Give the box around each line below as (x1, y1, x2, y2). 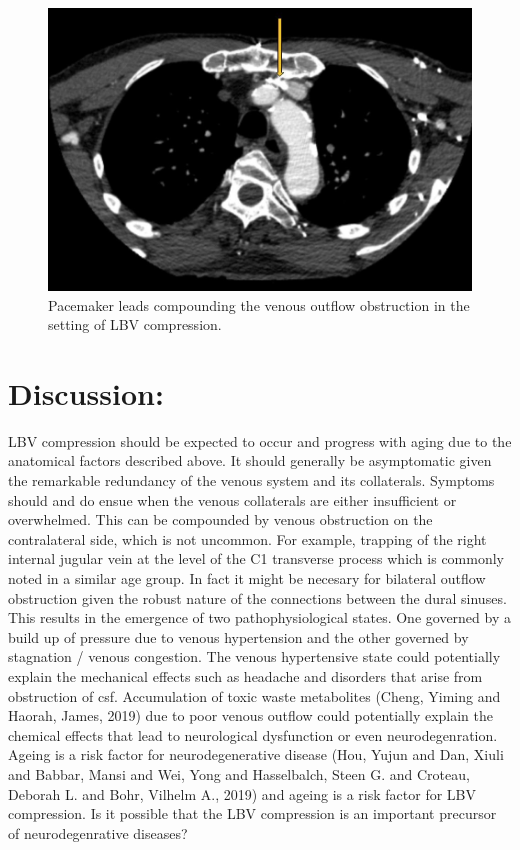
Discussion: (8, 372, 164, 413)
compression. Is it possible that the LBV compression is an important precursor (8, 803, 497, 824)
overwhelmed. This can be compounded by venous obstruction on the (8, 509, 433, 530)
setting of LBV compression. (48, 314, 222, 335)
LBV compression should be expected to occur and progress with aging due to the (8, 430, 512, 451)
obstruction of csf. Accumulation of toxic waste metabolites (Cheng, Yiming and (8, 685, 501, 706)
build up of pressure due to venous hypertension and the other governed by (8, 626, 469, 647)
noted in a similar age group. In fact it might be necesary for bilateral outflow (8, 568, 486, 589)
